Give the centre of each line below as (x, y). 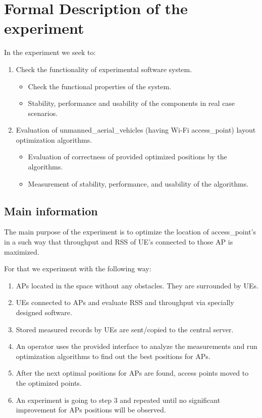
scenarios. (43, 113)
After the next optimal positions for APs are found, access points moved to (132, 373)
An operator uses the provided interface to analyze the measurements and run (137, 346)
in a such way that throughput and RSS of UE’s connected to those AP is (119, 242)
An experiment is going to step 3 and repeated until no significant (118, 400)
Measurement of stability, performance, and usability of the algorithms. (138, 183)
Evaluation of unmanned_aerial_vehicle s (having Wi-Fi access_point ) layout (136, 130)
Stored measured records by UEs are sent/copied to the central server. (125, 329)
